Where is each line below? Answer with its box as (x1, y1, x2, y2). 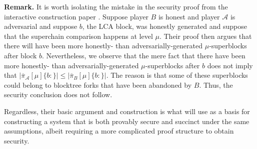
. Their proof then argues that (159, 30, 252, 41)
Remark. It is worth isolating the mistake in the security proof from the (4, 1, 228, 11)
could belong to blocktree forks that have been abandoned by (4, 79, 192, 90)
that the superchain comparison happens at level (4, 30, 153, 41)
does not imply (207, 60, 253, 70)
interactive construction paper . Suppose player (4, 11, 148, 21)
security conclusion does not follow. (4, 89, 112, 100)
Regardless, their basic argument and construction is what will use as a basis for (4, 106, 250, 116)
